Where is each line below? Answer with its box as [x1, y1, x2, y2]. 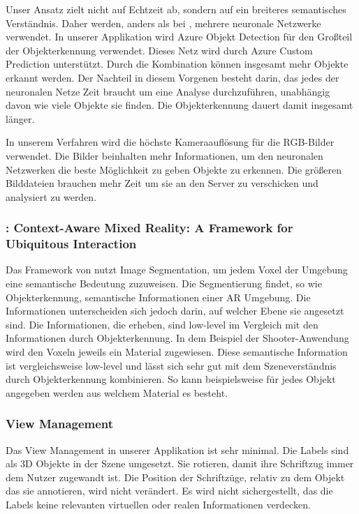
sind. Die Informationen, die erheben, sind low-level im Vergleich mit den [6, 317, 318, 331]
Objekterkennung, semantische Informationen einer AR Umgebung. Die [6, 289, 311, 304]
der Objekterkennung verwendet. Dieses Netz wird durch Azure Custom [6, 43, 313, 57]
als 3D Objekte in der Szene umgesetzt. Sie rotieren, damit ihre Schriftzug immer [6, 456, 354, 471]
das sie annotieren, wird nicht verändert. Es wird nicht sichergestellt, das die [6, 483, 333, 498]
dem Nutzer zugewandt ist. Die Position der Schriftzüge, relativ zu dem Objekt [6, 469, 345, 484]
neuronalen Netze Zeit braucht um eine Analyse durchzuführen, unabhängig [6, 84, 330, 98]
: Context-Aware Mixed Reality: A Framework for [6, 219, 293, 236]
